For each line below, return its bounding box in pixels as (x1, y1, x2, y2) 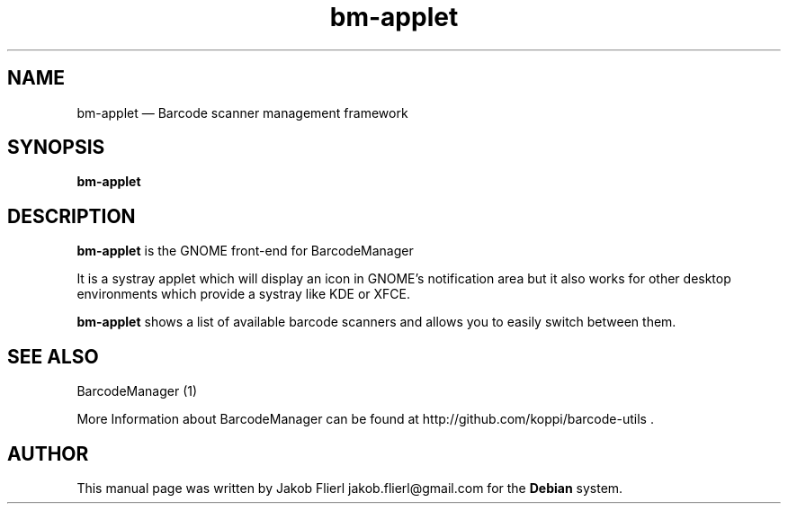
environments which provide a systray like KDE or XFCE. (76, 286, 411, 302)
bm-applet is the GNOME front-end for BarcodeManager (76, 243, 414, 259)
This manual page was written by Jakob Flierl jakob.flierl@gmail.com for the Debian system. (76, 480, 623, 496)
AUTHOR (7, 442, 89, 465)
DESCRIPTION (7, 204, 136, 228)
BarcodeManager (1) (76, 383, 198, 399)
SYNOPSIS (7, 136, 105, 159)
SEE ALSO (7, 345, 99, 368)
